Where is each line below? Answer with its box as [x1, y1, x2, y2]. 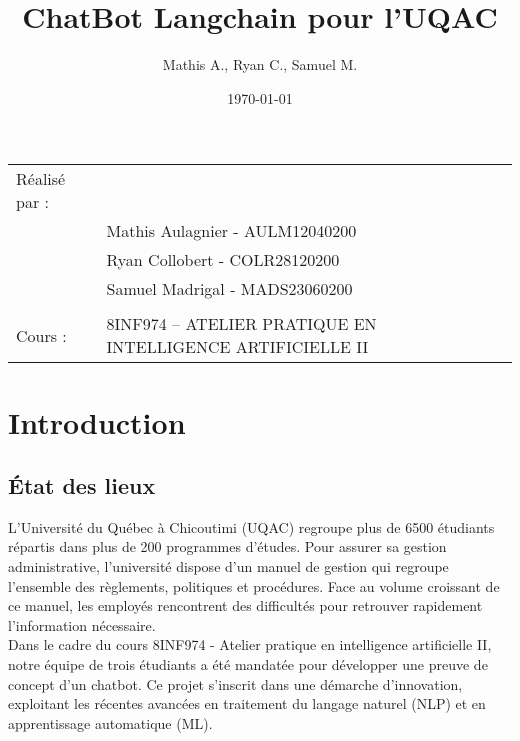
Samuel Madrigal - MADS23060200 [106, 277, 353, 301]
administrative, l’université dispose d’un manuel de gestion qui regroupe [8, 556, 449, 577]
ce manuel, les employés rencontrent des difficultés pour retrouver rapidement [8, 595, 483, 616]
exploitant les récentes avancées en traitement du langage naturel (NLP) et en [8, 693, 486, 714]
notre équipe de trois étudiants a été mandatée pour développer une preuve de [8, 654, 488, 675]
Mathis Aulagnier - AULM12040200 [106, 219, 357, 243]
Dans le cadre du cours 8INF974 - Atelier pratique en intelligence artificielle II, [8, 634, 492, 655]
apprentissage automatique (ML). [8, 712, 213, 733]
